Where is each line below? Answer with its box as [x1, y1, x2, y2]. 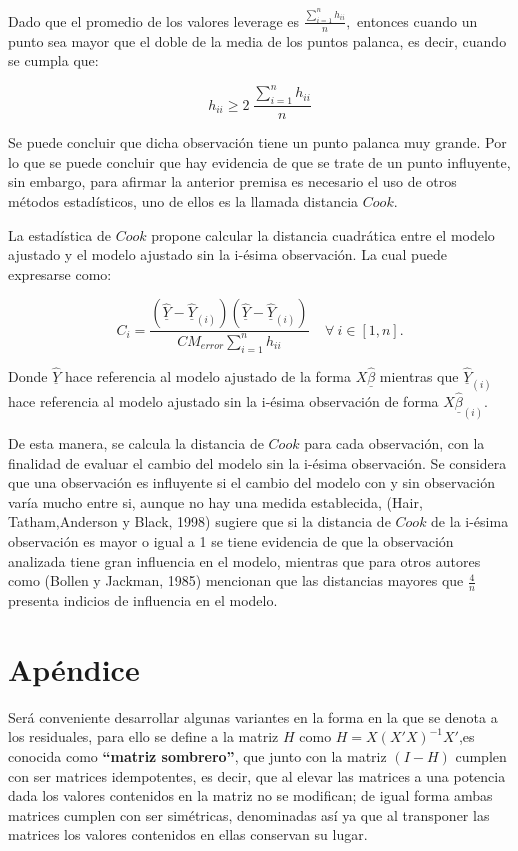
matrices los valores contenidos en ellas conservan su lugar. [8, 824, 368, 845]
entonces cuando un [357, 10, 478, 31]
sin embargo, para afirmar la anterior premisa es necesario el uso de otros [8, 171, 457, 192]
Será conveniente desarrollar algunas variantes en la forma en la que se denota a [8, 706, 498, 727]
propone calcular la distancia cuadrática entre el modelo [151, 224, 495, 245]
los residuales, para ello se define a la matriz [8, 726, 279, 747]
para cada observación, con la [304, 433, 485, 454]
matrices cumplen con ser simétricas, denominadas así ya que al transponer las [8, 804, 490, 825]
